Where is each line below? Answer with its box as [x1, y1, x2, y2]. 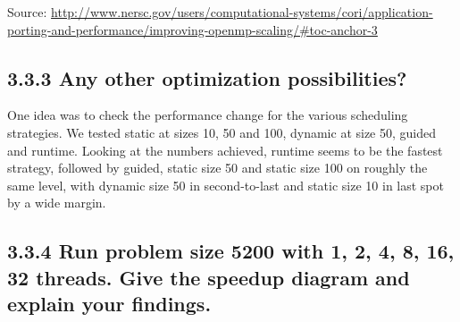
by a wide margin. [7, 193, 106, 212]
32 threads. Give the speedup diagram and [7, 263, 410, 291]
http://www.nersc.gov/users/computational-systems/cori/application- [51, 3, 433, 21]
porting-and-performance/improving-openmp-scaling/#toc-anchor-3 [7, 20, 378, 38]
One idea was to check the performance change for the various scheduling [7, 106, 408, 124]
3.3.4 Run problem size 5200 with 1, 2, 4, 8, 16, [7, 237, 455, 265]
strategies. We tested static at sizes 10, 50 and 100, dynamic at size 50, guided [7, 123, 437, 141]
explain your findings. [7, 290, 212, 318]
